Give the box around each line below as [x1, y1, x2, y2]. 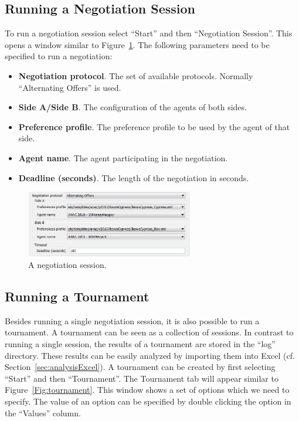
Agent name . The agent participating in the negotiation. [18, 151, 228, 164]
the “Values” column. [5, 406, 81, 419]
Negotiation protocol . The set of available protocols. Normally [18, 69, 253, 82]
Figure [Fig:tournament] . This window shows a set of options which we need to [5, 383, 290, 396]
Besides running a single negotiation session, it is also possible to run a [5, 314, 260, 327]
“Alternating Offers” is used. [18, 81, 121, 93]
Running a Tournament [5, 287, 149, 305]
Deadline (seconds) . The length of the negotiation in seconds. [18, 171, 249, 184]
